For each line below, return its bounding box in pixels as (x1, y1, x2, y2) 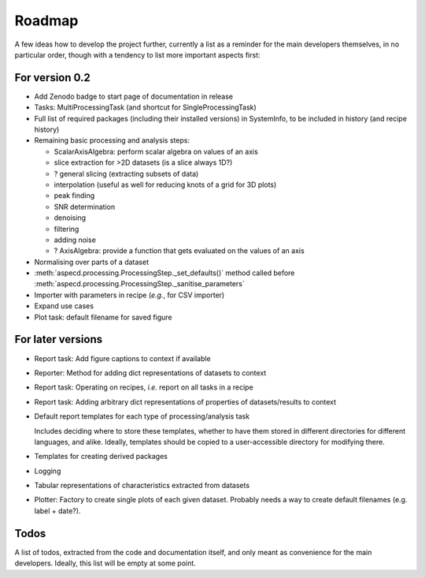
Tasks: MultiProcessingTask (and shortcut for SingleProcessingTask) (34, 103, 257, 112)
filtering (54, 224, 79, 233)
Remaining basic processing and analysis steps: (34, 136, 190, 145)
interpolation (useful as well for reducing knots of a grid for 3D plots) (54, 180, 277, 189)
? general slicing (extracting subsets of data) (54, 169, 199, 178)
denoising (54, 213, 87, 222)
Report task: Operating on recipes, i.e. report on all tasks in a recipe (34, 382, 253, 392)
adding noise (54, 235, 96, 244)
